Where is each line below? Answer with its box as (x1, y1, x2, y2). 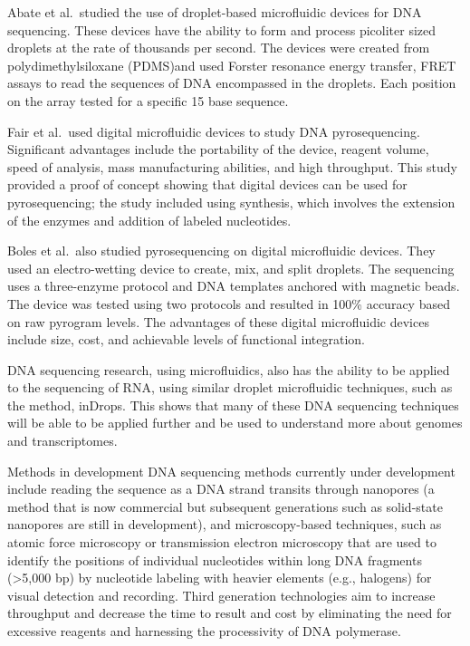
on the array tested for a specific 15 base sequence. (7, 91, 289, 110)
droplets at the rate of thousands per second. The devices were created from (7, 38, 430, 57)
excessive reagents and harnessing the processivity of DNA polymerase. (7, 622, 401, 640)
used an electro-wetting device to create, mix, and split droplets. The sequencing (7, 258, 455, 277)
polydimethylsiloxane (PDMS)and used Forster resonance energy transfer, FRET (7, 55, 456, 74)
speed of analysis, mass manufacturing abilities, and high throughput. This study (7, 157, 457, 176)
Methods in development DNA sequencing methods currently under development (7, 461, 456, 480)
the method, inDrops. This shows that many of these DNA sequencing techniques (7, 395, 459, 414)
